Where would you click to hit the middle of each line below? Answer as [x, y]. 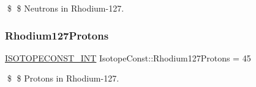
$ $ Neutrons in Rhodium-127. [66, 8]
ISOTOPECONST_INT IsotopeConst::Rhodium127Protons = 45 [128, 57]
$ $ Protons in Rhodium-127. [63, 78]
